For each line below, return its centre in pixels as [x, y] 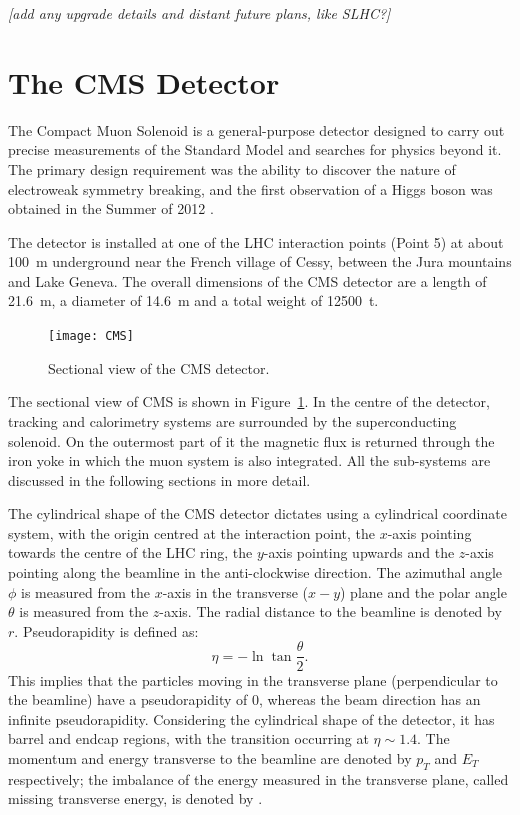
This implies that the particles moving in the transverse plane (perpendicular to [253, 679]
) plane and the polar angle [423, 591]
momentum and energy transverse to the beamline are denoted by [210, 757]
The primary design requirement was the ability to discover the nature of [232, 168]
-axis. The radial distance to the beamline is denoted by [330, 611]
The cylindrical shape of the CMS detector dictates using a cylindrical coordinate [257, 513]
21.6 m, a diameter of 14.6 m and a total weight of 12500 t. [193, 300]
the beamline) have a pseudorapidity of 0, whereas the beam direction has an [244, 699]
